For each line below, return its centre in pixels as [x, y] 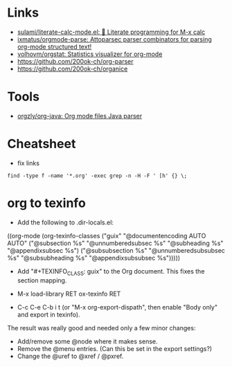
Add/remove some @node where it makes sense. [87, 341]
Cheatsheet [42, 144]
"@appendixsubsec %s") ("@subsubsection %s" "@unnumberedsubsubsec [116, 250]
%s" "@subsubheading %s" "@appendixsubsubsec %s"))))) [94, 258]
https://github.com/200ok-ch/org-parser [75, 61]
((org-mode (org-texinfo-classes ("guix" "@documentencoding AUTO [107, 235]
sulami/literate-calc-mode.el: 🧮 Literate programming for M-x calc [111, 32]
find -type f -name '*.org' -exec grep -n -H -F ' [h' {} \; [97, 176]
